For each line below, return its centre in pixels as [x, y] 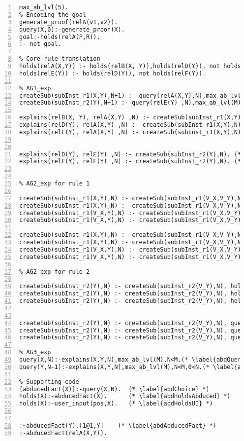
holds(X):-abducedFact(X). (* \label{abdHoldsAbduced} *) [125, 396]
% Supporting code [49, 382]
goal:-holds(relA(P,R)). [60, 37]
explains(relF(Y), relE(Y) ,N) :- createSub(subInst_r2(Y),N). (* [130, 162]
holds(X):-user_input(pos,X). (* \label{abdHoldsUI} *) [116, 404]
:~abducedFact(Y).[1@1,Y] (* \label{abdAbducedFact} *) [118, 425]
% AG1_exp [35, 88]
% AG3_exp [35, 352]
